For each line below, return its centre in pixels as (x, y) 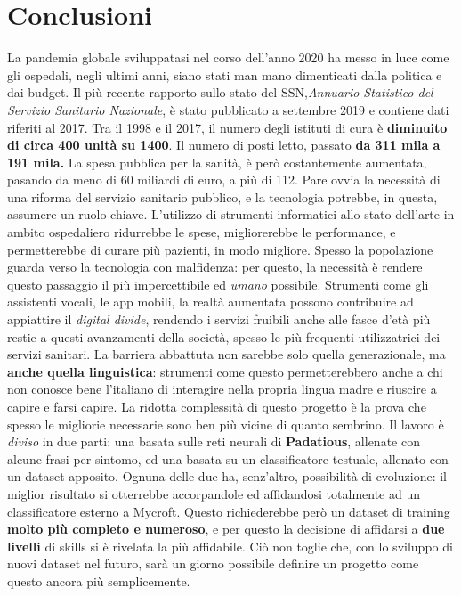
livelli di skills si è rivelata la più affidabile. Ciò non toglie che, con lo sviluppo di (230, 546)
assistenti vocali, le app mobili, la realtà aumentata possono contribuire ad (210, 302)
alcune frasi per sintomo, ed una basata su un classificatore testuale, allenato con (228, 458)
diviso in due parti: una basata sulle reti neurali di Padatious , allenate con (214, 441)
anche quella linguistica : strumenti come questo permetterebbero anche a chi (225, 371)
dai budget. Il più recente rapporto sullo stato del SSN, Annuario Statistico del (220, 92)
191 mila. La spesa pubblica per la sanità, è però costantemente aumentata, (217, 162)
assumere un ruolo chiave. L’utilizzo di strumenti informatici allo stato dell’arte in (231, 214)
